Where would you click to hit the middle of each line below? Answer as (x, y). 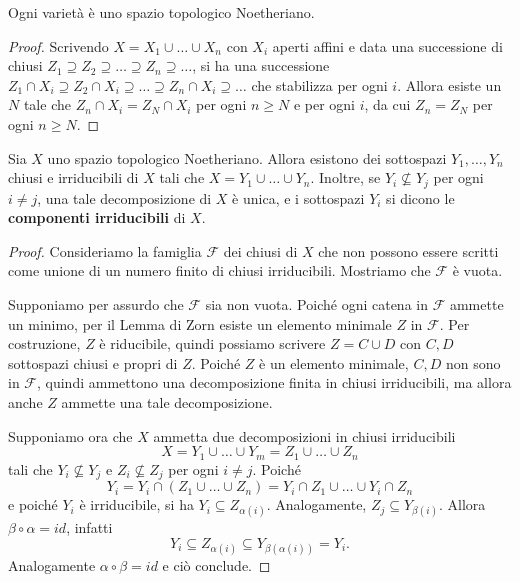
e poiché (33, 504)
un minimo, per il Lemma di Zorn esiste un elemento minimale (200, 323)
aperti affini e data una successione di (387, 45)
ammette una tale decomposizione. (167, 401)
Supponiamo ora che (70, 435)
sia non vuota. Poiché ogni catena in (316, 303)
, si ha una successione (261, 65)
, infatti (89, 527)
